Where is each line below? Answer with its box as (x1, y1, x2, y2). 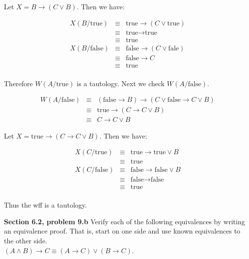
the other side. (4, 235, 48, 246)
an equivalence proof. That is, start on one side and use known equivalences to (4, 226, 241, 236)
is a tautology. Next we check (77, 78, 165, 88)
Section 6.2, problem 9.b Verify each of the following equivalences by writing (4, 216, 245, 226)
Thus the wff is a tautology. (4, 200, 87, 210)
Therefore (4, 78, 33, 88)
